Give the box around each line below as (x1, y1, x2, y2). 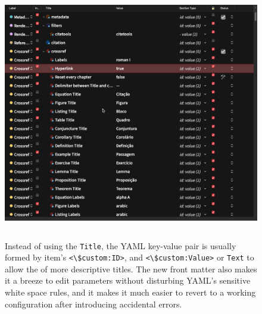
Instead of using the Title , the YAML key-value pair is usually (5, 239, 236, 252)
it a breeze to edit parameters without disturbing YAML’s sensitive (5, 274, 251, 287)
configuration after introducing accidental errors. (5, 297, 182, 310)
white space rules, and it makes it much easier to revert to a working (5, 286, 256, 299)
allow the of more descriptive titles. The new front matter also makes (5, 262, 257, 275)
